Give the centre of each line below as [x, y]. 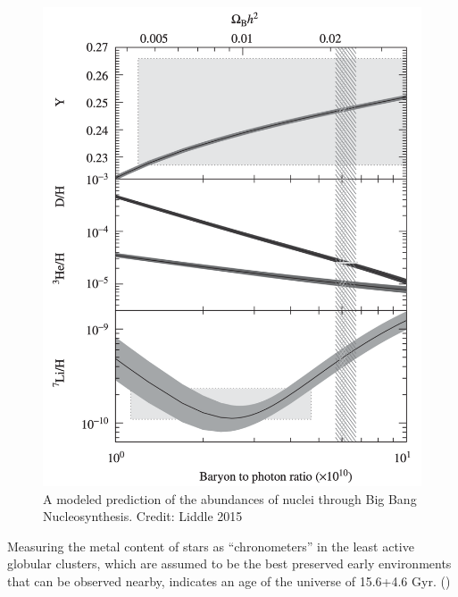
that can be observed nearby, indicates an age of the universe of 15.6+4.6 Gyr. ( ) [229, 580]
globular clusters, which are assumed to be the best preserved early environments [229, 563]
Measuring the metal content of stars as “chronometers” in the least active [211, 546]
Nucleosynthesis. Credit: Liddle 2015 [143, 516]
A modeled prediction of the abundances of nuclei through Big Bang [230, 498]
